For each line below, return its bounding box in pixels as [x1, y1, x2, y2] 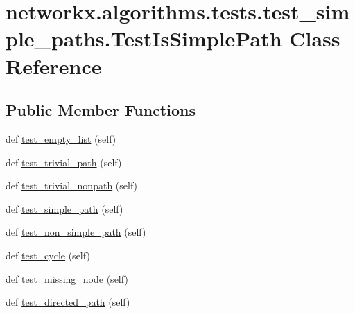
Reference [6, 51, 102, 80]
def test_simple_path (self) [6, 201, 123, 216]
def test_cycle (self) [6, 247, 90, 262]
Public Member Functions [6, 99, 196, 121]
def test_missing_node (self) [6, 271, 128, 286]
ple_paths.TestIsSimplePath [6, 24, 282, 53]
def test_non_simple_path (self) [6, 225, 146, 239]
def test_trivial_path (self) [6, 155, 122, 169]
